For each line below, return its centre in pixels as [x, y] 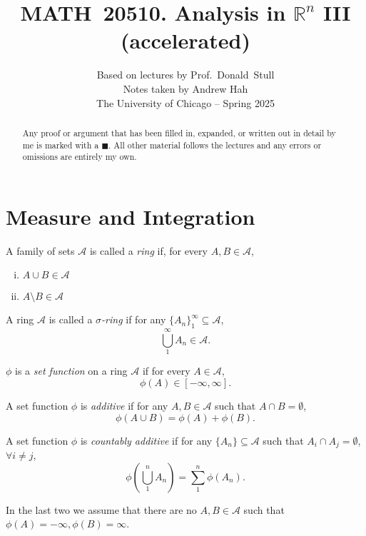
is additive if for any [124, 405]
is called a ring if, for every [148, 250]
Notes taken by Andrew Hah [185, 88]
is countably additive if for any [146, 440]
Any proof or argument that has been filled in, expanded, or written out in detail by [179, 132]
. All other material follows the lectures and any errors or [215, 145]
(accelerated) [185, 40]
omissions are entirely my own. [80, 157]
